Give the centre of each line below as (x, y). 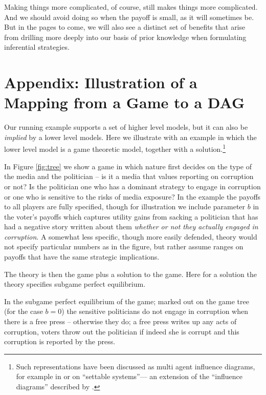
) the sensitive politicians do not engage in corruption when (155, 311)
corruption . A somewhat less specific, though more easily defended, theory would (131, 236)
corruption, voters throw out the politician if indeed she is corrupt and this (122, 331)
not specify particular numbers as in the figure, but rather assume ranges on (124, 246)
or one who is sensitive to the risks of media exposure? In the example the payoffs (132, 196)
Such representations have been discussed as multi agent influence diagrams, (136, 366)
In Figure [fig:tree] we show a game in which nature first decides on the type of (128, 166)
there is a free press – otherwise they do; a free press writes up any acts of (120, 321)
